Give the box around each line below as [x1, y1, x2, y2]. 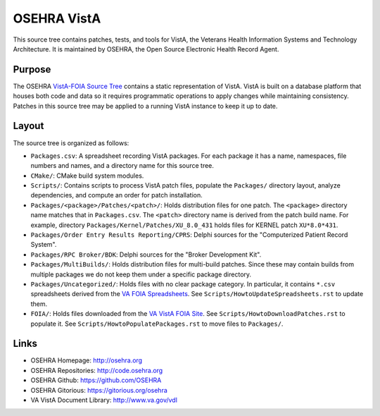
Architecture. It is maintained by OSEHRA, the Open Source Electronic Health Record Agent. [13, 44, 279, 53]
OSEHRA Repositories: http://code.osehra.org [30, 366, 163, 374]
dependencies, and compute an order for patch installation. [30, 191, 203, 200]
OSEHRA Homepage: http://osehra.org [30, 356, 143, 365]
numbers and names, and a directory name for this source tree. [30, 161, 215, 170]
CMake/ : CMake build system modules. [30, 171, 144, 180]
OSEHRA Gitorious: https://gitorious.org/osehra [30, 386, 168, 394]
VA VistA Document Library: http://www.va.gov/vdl [30, 396, 177, 405]
